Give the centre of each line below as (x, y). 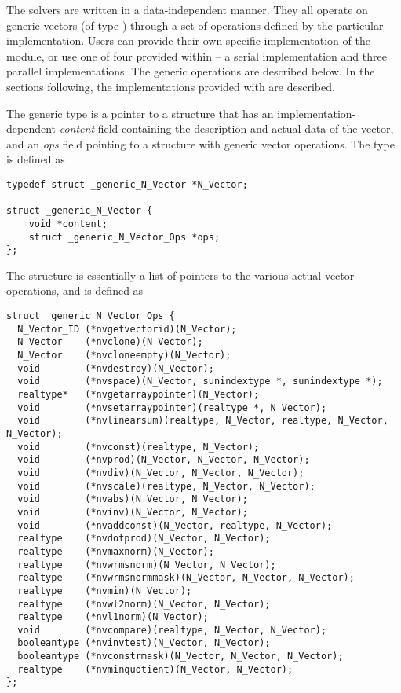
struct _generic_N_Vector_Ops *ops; (124, 237)
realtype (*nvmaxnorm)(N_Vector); (116, 551)
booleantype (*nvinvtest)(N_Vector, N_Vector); (144, 643)
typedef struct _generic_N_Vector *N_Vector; (127, 184)
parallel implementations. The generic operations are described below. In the (191, 71)
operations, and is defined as (75, 290)
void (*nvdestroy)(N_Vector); (116, 368)
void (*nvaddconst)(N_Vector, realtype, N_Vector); (175, 525)
